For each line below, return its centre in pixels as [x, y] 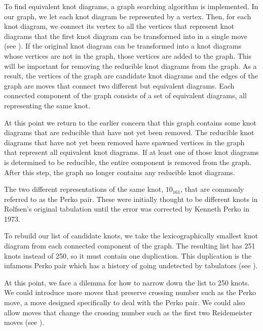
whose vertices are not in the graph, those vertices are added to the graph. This [128, 55]
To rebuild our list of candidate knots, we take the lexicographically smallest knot [131, 236]
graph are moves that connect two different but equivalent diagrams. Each [119, 85]
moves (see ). [24, 322]
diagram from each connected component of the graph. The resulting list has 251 [130, 246]
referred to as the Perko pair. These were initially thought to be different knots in [131, 199]
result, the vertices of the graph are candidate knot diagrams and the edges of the [131, 76]
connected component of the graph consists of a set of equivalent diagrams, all [125, 95]
